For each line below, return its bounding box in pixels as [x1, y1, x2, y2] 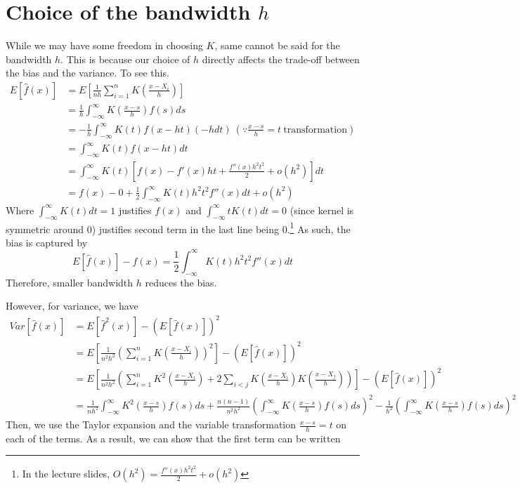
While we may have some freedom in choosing [6, 38, 203, 53]
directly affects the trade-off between [202, 51, 360, 66]
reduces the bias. [145, 275, 217, 289]
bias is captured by [6, 235, 88, 249]
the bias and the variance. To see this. [6, 65, 169, 80]
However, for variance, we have [6, 298, 138, 313]
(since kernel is [290, 202, 354, 217]
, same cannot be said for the [214, 38, 340, 53]
